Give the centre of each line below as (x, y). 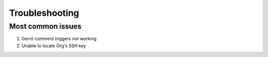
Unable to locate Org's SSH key (54, 46)
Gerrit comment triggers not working (59, 39)
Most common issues (45, 26)
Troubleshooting (44, 13)
